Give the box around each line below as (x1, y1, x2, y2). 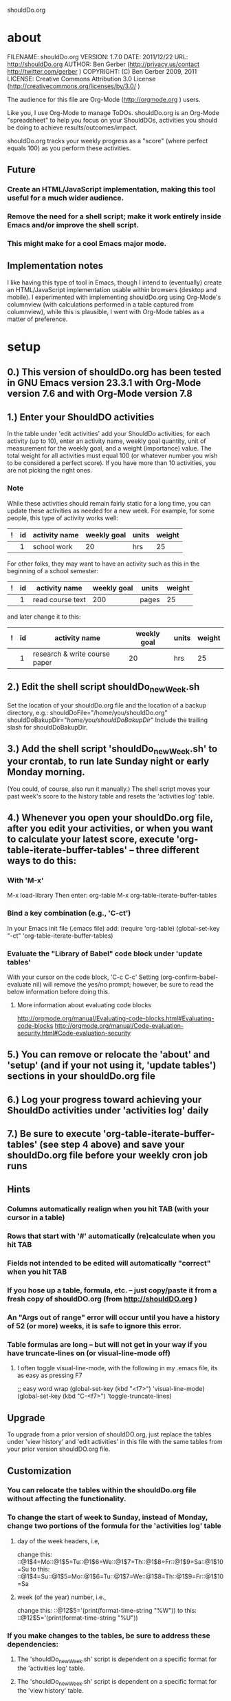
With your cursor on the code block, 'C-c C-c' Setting (7, 973, 159, 981)
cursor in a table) (7, 1213, 65, 1222)
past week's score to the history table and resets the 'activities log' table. (7, 792, 214, 800)
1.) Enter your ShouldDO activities (7, 411, 155, 423)
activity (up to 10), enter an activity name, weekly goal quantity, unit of (7, 437, 206, 445)
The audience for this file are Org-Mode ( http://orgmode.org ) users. (7, 95, 201, 103)
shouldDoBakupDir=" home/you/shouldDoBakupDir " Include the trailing (7, 716, 208, 724)
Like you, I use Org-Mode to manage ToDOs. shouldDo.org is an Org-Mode (7, 108, 220, 116)
